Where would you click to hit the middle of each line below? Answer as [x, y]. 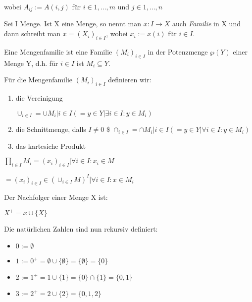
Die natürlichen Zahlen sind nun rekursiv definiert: [81, 229]
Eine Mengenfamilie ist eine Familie [58, 51]
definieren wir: [130, 80]
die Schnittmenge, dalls [51, 129]
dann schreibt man [32, 33]
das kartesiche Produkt [51, 146]
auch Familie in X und [206, 24]
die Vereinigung [39, 98]
